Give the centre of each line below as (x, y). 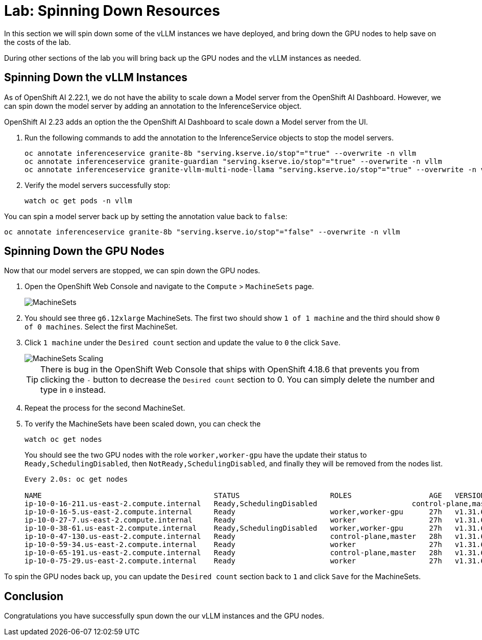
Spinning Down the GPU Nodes (84, 251)
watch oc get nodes (63, 440)
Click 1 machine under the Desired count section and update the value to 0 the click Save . (183, 343)
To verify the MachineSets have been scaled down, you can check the (143, 424)
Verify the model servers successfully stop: (98, 185)
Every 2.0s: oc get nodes (76, 479)
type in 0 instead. (73, 390)
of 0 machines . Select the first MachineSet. (101, 327)
